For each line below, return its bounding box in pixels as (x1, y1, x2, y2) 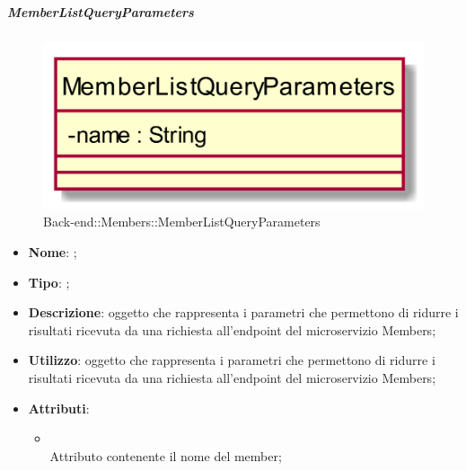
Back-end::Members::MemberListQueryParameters (43, 212, 321, 231)
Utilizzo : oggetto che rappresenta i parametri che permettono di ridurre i (28, 351, 435, 369)
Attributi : (28, 398, 90, 417)
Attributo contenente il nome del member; (49, 446, 282, 465)
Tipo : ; (28, 272, 70, 291)
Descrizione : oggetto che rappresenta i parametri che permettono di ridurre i (28, 303, 459, 322)
